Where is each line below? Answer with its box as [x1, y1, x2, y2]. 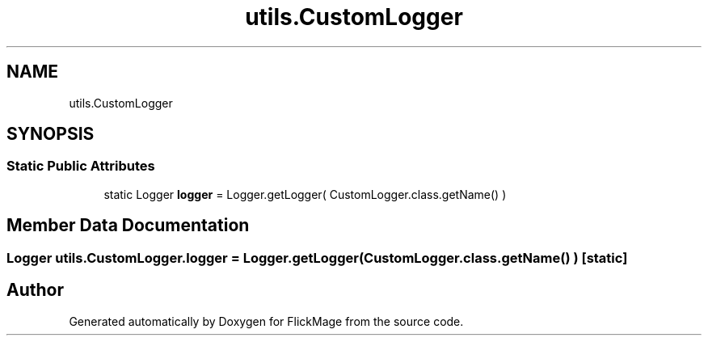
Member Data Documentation [6, 215, 250, 236]
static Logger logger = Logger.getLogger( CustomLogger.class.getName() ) [103, 187, 507, 201]
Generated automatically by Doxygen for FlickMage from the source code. [69, 314, 464, 328]
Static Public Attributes [6, 158, 155, 175]
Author [6, 280, 64, 301]
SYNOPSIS [6, 124, 95, 145]
